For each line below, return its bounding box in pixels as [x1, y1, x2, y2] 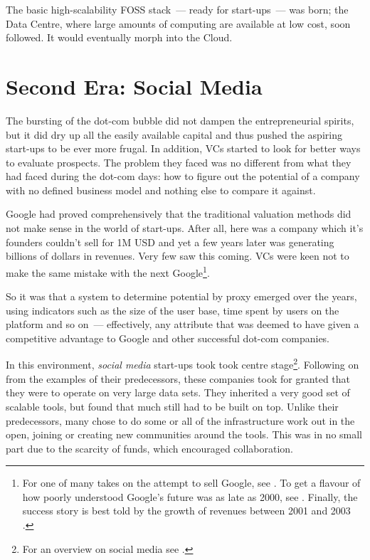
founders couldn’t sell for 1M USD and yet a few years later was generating [6, 234, 334, 249]
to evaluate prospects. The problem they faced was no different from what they [6, 154, 351, 169]
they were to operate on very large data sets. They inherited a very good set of [6, 385, 350, 400]
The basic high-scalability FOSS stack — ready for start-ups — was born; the [6, 2, 349, 16]
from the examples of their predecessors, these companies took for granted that [6, 371, 351, 386]
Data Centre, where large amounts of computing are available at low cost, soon [6, 16, 351, 31]
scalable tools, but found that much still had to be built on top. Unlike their [6, 398, 339, 413]
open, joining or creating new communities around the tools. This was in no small [6, 427, 363, 442]
